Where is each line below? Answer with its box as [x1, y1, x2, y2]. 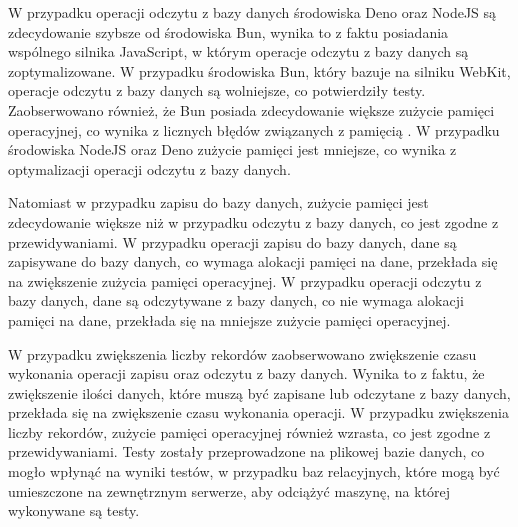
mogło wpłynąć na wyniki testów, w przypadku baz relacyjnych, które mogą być [8, 461, 500, 482]
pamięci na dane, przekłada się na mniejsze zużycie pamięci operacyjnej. [8, 309, 451, 330]
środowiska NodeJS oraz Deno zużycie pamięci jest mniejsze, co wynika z [8, 139, 457, 160]
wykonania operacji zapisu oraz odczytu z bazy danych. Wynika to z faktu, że [8, 363, 485, 384]
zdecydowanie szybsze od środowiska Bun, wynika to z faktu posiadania [8, 21, 449, 42]
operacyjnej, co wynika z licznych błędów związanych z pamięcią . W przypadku [8, 119, 500, 140]
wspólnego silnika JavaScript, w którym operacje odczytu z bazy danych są [8, 41, 469, 62]
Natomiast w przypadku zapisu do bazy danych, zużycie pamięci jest [8, 192, 429, 213]
